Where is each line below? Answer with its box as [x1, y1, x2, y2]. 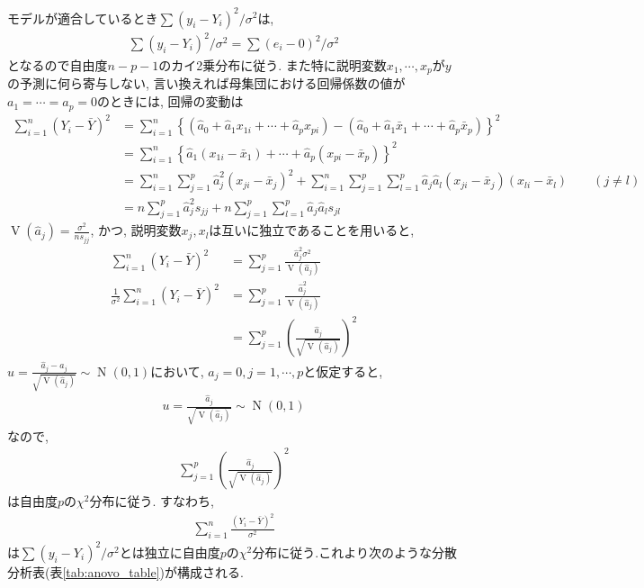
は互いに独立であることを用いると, [209, 221, 415, 240]
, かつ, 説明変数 [90, 221, 182, 240]
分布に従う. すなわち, [89, 491, 214, 510]
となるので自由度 [7, 56, 108, 75]
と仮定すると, [303, 361, 383, 380]
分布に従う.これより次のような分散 [252, 542, 457, 561]
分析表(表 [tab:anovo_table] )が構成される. [7, 562, 244, 581]
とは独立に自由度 [119, 542, 220, 561]
